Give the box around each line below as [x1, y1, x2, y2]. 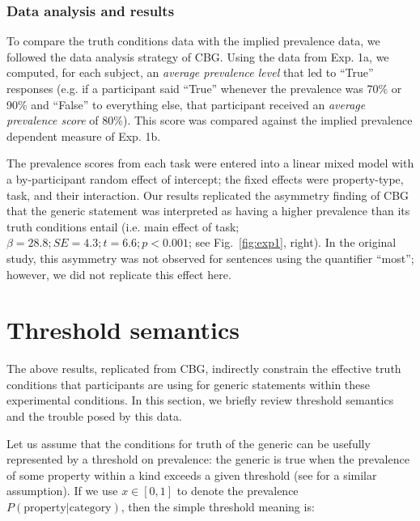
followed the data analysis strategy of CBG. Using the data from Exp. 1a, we [6, 48, 389, 65]
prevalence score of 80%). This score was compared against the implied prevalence [6, 112, 413, 129]
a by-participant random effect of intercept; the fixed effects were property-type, [6, 170, 404, 187]
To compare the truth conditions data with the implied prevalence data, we [6, 32, 380, 49]
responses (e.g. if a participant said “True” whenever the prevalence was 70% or [6, 80, 402, 96]
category [69, 502, 112, 514]
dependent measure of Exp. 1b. [6, 127, 161, 144]
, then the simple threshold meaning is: [121, 498, 315, 515]
